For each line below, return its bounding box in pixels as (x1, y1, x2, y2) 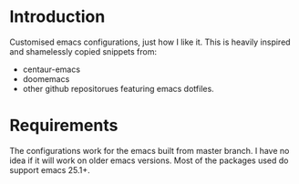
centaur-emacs (22, 64, 80, 75)
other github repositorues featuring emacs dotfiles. (22, 83, 214, 94)
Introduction (9, 6, 106, 27)
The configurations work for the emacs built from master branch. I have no (9, 145, 290, 156)
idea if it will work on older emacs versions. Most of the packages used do (9, 155, 289, 166)
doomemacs (22, 73, 70, 84)
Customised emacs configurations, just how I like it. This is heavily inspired (9, 36, 291, 47)
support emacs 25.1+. (9, 164, 91, 175)
